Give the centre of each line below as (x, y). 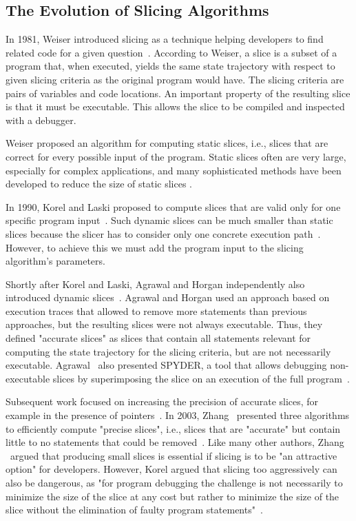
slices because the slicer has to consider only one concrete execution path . (163, 233)
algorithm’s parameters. (55, 261)
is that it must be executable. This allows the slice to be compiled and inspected (175, 106)
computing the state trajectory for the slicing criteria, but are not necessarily (168, 351)
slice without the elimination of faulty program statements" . (134, 510)
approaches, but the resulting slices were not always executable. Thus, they (164, 324)
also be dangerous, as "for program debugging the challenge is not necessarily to (174, 483)
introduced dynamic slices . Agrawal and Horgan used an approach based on (168, 297)
